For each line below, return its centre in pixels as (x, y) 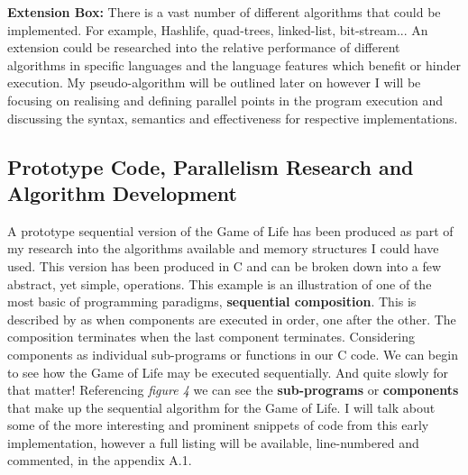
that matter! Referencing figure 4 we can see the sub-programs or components (233, 390)
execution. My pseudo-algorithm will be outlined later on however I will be (214, 82)
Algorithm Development (122, 192)
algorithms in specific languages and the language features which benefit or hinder (234, 64)
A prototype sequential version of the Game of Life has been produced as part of (230, 230)
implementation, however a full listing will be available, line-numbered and (213, 442)
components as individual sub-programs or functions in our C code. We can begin (233, 354)
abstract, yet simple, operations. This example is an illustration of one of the (220, 283)
